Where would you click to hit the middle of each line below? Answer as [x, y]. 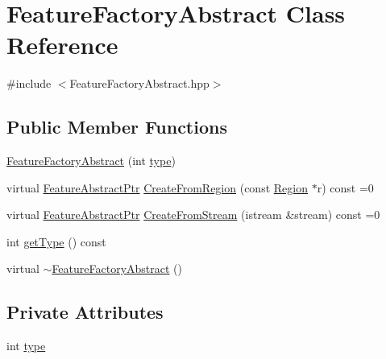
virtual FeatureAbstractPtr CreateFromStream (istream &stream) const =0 [193, 215]
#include [29, 83]
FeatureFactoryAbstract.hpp [139, 83]
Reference [62, 45]
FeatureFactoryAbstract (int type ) [91, 161]
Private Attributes [85, 312]
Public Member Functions [117, 127]
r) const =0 [345, 187]
